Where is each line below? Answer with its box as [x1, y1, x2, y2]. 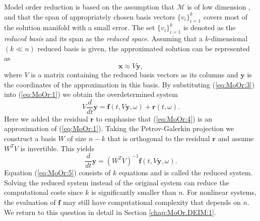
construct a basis [4, 133, 56, 143]
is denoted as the [183, 22, 236, 33]
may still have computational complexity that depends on [62, 197, 241, 207]
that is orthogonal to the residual [107, 133, 210, 143]
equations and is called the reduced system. [118, 167, 253, 178]
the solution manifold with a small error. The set [4, 22, 155, 33]
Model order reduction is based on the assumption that [4, 2, 175, 12]
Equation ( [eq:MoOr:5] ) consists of [4, 167, 111, 178]
